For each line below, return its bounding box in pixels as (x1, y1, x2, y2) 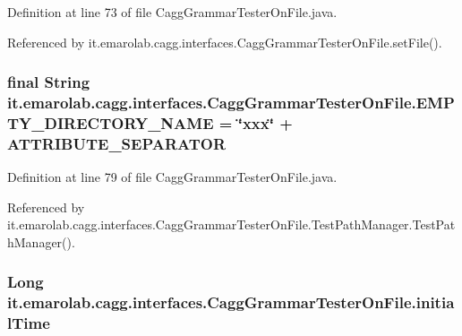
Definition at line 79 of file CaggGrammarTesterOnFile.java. (7, 168, 338, 186)
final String (7, 71, 90, 93)
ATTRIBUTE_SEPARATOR (7, 132, 227, 154)
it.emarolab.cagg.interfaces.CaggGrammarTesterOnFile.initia (7, 291, 455, 314)
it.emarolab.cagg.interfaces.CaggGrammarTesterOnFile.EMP (7, 91, 455, 114)
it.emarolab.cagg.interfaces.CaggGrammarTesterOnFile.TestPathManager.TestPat (7, 215, 456, 234)
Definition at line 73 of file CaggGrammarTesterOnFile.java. (7, 3, 338, 21)
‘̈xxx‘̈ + (237, 111, 293, 134)
